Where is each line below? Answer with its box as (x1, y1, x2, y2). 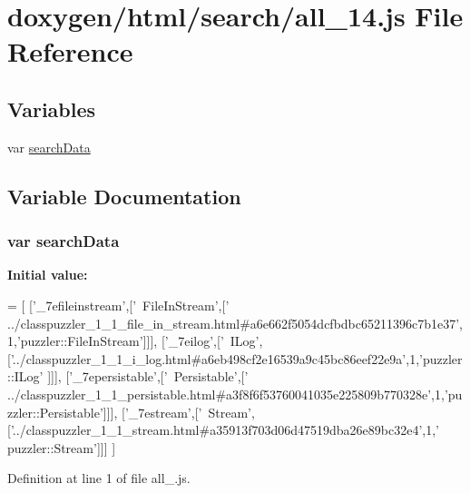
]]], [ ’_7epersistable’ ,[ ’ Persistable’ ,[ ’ (47, 367, 249, 386)
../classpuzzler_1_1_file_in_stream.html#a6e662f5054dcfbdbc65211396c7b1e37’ (7, 313, 460, 332)
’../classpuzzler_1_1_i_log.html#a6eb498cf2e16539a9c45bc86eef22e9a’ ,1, (10, 349, 420, 368)
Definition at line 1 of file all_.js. (7, 468, 191, 488)
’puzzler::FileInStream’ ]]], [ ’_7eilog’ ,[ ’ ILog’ (16, 331, 259, 350)
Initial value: (7, 265, 88, 284)
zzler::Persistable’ (7, 402, 103, 421)
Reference (7, 33, 133, 70)
